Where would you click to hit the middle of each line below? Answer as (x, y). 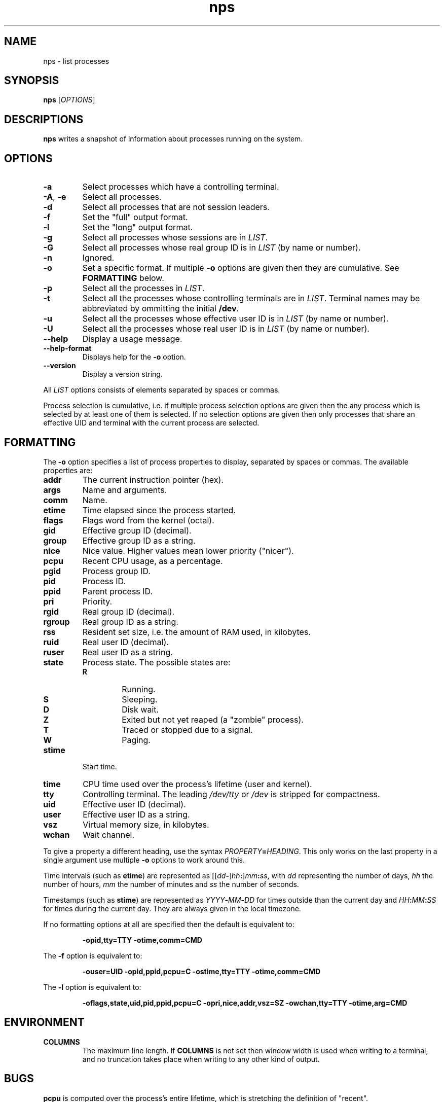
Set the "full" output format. (135, 217)
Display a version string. (122, 374)
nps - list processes (76, 61)
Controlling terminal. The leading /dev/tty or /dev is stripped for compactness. (231, 794)
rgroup (57, 621)
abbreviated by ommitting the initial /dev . (161, 309)
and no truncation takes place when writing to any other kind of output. (201, 1059)
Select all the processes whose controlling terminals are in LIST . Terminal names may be (251, 298)
